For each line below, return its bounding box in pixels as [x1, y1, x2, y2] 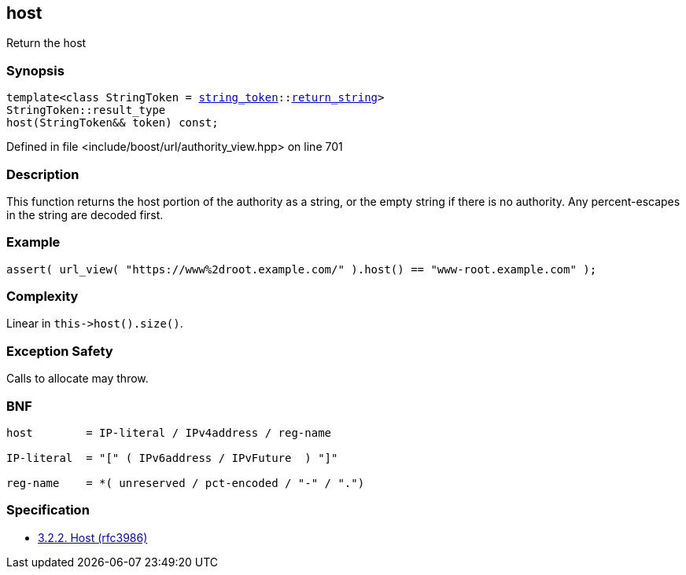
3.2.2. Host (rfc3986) [38, 530, 148, 544]
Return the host [6, 36, 87, 50]
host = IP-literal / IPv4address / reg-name [6, 426, 332, 439]
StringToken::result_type [6, 104, 166, 117]
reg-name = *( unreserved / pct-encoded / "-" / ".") [6, 476, 365, 489]
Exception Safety [6, 342, 113, 359]
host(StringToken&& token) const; [6, 116, 219, 130]
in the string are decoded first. [6, 207, 164, 222]
